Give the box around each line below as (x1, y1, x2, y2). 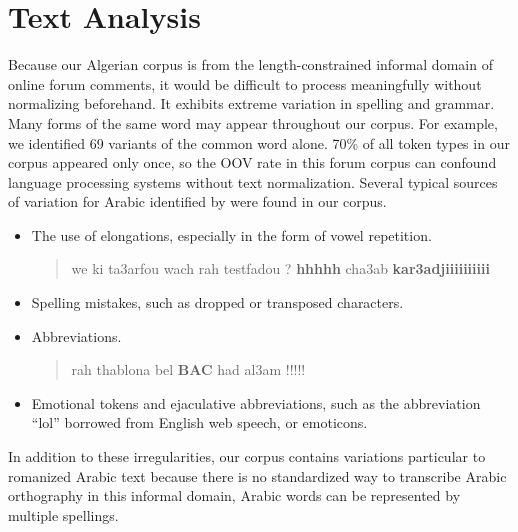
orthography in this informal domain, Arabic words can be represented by (8, 485, 461, 506)
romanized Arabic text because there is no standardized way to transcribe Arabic (8, 465, 507, 486)
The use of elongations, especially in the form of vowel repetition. (31, 224, 432, 245)
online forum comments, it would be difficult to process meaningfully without (8, 73, 482, 94)
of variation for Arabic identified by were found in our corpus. (8, 191, 387, 212)
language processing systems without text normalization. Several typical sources (8, 171, 498, 192)
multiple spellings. (8, 504, 119, 525)
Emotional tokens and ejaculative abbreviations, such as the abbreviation (31, 392, 481, 413)
